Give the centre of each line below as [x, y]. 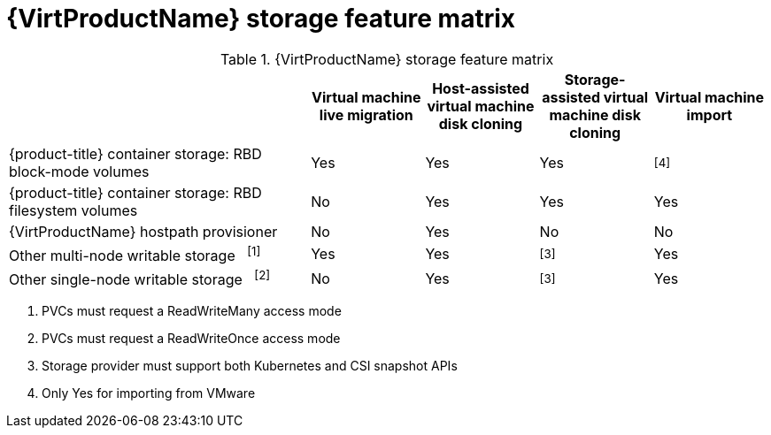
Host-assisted [481, 88]
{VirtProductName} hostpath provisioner [143, 231]
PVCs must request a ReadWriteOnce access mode [191, 339]
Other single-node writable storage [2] [140, 279]
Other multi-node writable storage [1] [135, 254]
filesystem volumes [73, 210]
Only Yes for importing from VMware [149, 393]
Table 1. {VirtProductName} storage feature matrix [387, 59]
